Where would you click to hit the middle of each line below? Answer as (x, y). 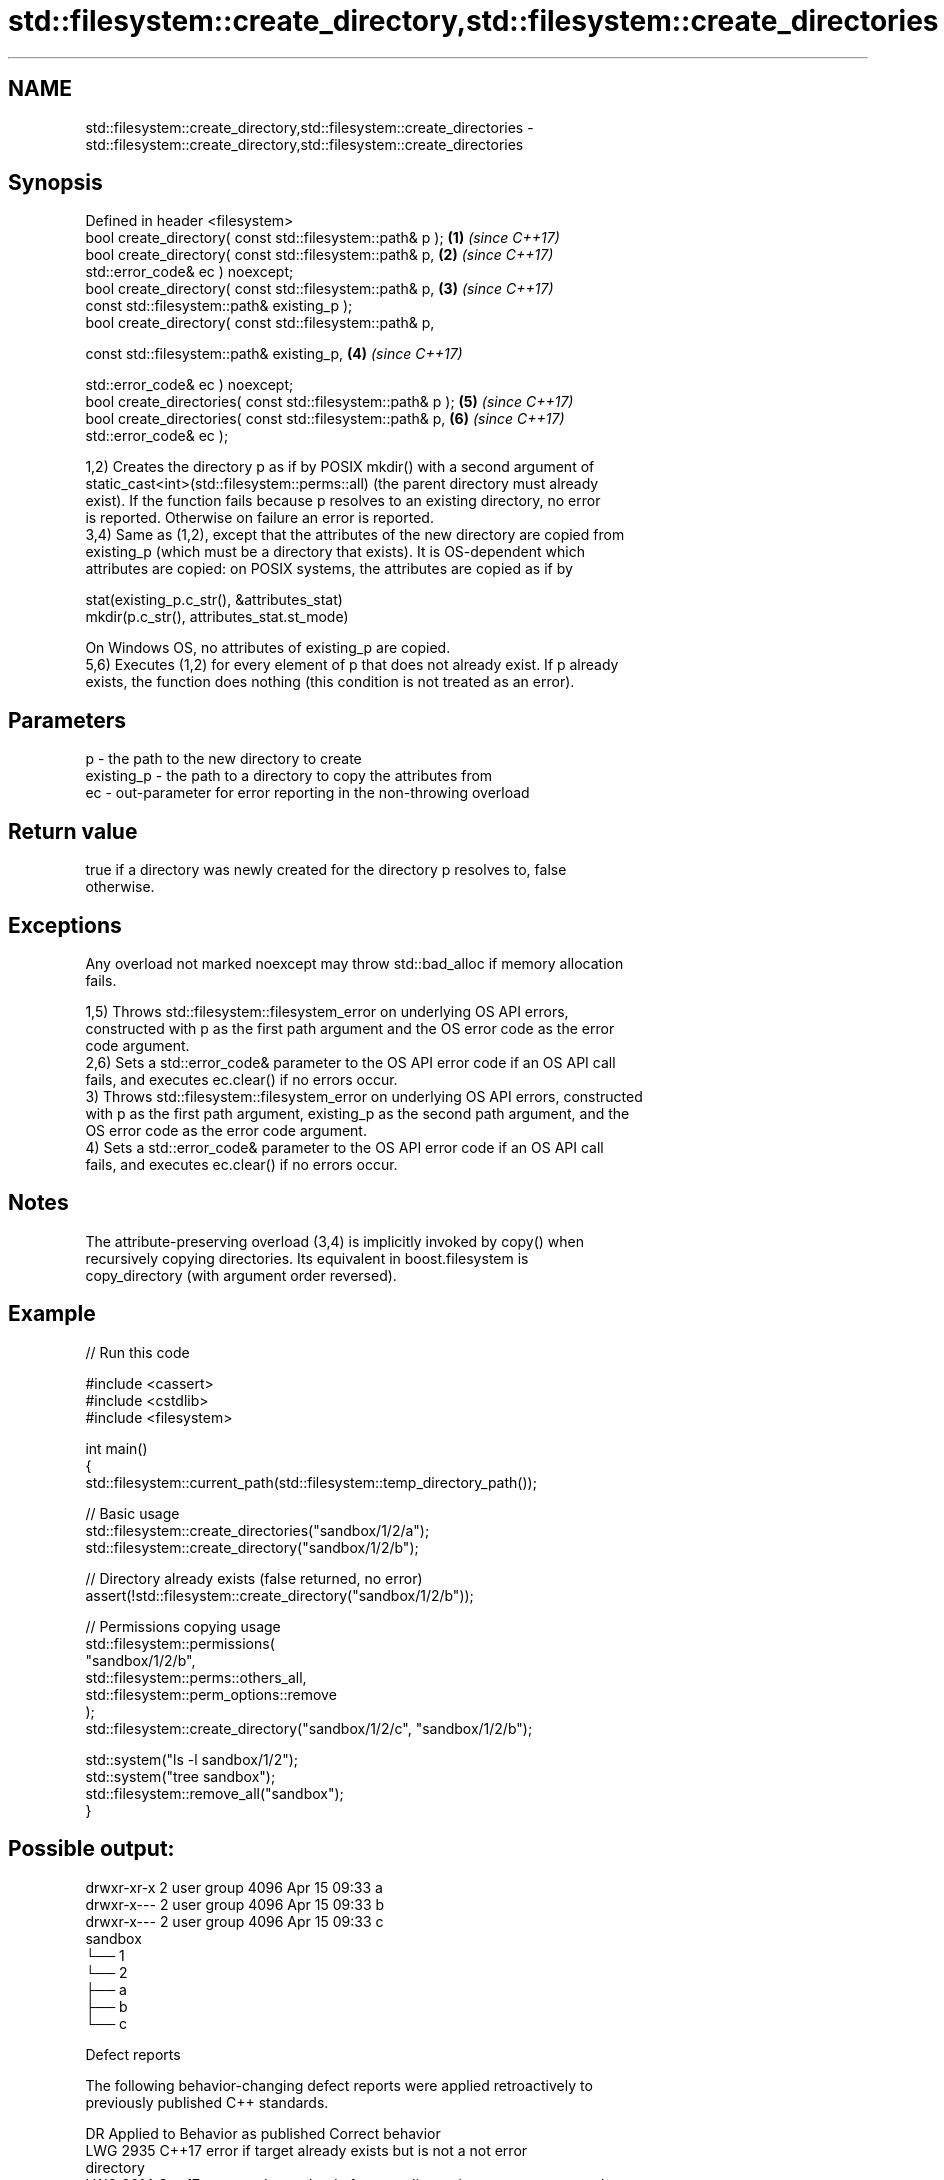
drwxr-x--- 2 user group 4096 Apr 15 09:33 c (234, 1921)
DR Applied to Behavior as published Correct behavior (263, 2133)
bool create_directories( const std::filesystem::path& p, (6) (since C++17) (325, 419)
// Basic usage (132, 1513)
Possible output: (91, 1849)
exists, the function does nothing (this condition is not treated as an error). (330, 682)
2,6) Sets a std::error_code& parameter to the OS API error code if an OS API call (350, 1062)
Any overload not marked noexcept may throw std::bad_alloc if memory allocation (354, 963)
